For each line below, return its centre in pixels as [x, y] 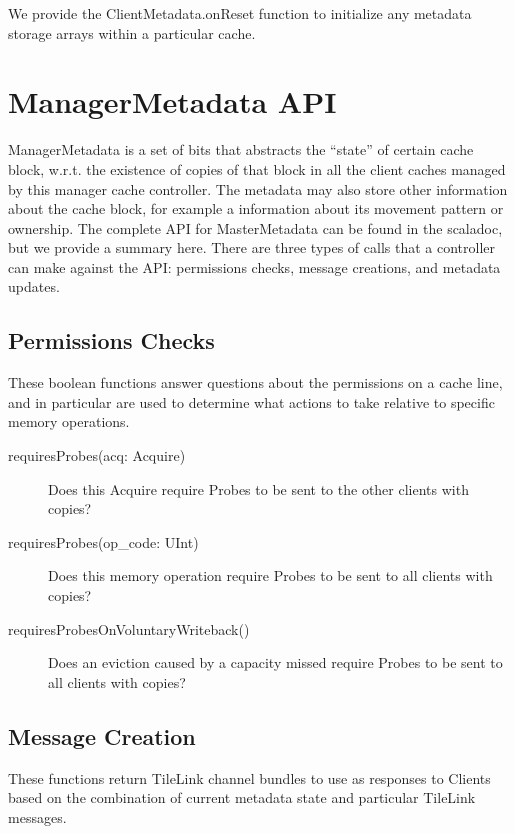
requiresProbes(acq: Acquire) [97, 455]
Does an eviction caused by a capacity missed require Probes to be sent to [275, 662]
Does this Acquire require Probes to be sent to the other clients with [258, 488]
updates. [34, 286]
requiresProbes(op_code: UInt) [103, 541]
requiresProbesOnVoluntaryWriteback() [129, 628]
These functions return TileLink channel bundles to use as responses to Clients [249, 777]
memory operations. [69, 421]
